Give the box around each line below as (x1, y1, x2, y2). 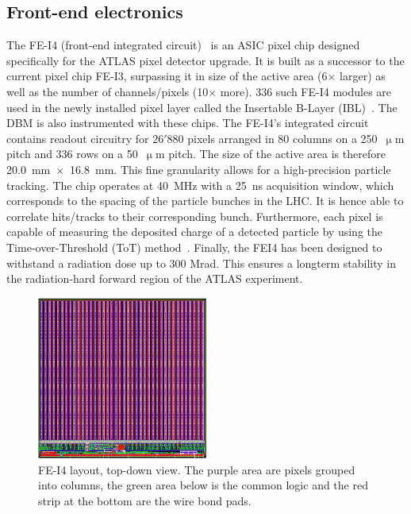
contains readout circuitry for (6, 129, 149, 146)
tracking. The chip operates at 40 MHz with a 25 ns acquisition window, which (6, 176, 394, 193)
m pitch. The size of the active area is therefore (155, 145, 386, 162)
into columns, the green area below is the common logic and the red (38, 477, 368, 493)
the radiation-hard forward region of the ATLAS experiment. (6, 270, 303, 287)
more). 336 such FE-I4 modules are (220, 83, 392, 99)
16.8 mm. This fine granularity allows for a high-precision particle (70, 160, 391, 177)
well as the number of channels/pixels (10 (6, 83, 209, 99)
